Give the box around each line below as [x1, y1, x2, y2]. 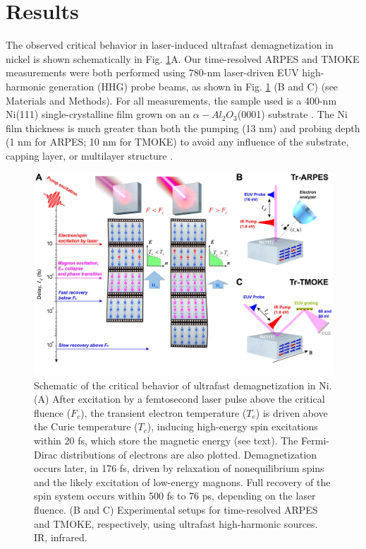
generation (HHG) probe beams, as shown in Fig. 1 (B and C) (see [49, 78, 338, 93]
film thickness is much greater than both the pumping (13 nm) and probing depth [6, 120, 360, 135]
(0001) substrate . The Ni [237, 107, 348, 122]
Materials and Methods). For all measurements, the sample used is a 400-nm [6, 93, 337, 107]
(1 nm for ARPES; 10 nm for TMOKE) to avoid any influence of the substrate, [6, 134, 349, 149]
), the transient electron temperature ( [80, 405, 247, 420]
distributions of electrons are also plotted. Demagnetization [60, 447, 317, 461]
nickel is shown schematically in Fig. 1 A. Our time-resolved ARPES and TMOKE [6, 51, 360, 66]
